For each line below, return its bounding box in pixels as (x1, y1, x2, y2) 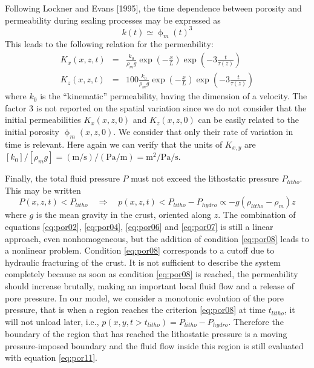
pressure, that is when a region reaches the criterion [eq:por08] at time (5, 303, 266, 316)
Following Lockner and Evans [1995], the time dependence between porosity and (5, 2, 302, 14)
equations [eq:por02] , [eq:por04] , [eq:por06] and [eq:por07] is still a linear (5, 220, 273, 232)
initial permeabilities (5, 113, 81, 126)
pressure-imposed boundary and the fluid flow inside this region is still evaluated (5, 339, 304, 352)
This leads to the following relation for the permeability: (5, 38, 214, 50)
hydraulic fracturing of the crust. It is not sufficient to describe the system (5, 255, 281, 268)
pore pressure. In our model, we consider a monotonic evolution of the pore (5, 291, 284, 304)
